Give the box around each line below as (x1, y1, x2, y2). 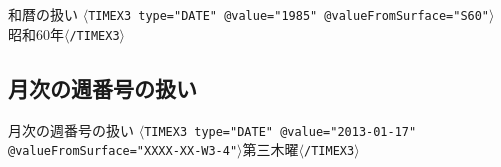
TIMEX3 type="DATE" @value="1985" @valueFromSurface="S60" (88, 9, 490, 23)
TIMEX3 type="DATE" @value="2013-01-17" (144, 124, 417, 139)
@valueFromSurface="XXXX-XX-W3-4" (8, 144, 238, 159)
